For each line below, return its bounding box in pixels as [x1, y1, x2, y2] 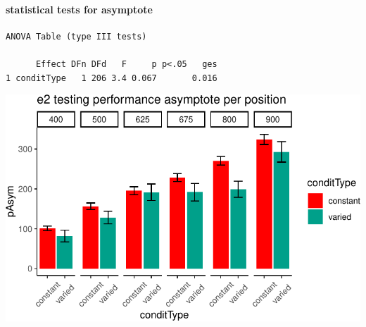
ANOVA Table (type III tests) [6, 31, 147, 42]
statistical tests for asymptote [6, 1, 153, 16]
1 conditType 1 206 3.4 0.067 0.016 [6, 73, 217, 83]
